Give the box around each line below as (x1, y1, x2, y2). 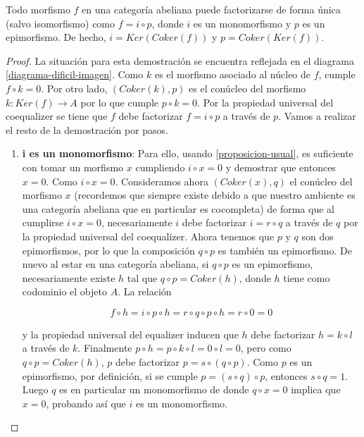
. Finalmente (77, 340, 132, 355)
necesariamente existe (22, 270, 115, 285)
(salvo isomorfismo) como (6, 16, 115, 30)
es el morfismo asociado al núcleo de (154, 67, 311, 82)
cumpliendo (135, 159, 185, 174)
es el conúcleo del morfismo (189, 80, 306, 95)
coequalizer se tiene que (6, 109, 108, 123)
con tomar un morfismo (22, 159, 124, 174)
